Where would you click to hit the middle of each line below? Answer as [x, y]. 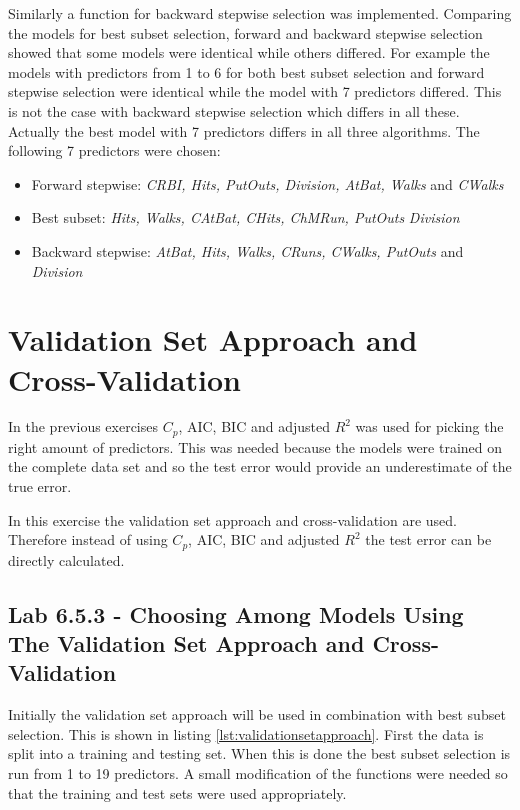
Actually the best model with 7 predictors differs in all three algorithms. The [244, 130]
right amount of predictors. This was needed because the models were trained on [255, 446]
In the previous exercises [83, 426]
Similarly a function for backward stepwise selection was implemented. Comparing [260, 13]
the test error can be [428, 539]
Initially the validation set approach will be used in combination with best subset [257, 714]
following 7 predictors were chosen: [114, 150]
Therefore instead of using [88, 539]
